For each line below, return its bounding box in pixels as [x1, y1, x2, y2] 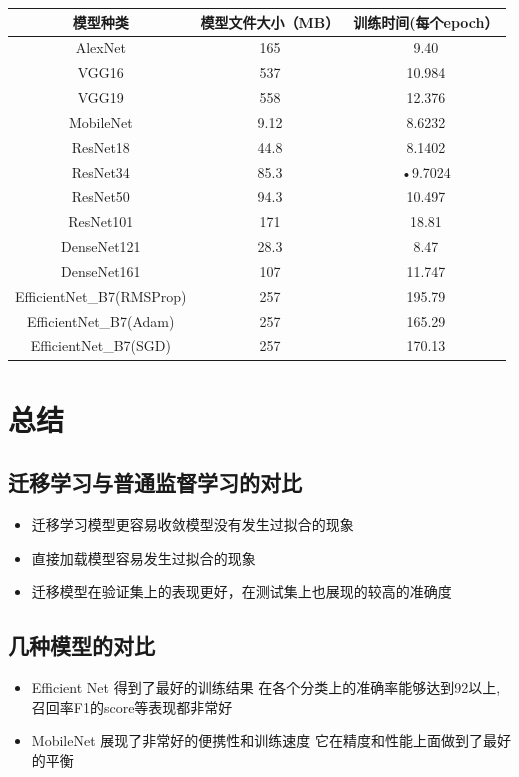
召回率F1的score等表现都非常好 [31, 696, 233, 717]
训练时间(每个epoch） [353, 11, 499, 32]
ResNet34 [71, 161, 130, 182]
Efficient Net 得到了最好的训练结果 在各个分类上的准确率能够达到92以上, [31, 677, 501, 698]
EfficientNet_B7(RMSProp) [15, 285, 187, 306]
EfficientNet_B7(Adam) [27, 310, 175, 331]
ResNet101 [68, 211, 134, 232]
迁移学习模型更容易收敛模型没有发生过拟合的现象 [31, 514, 354, 535]
